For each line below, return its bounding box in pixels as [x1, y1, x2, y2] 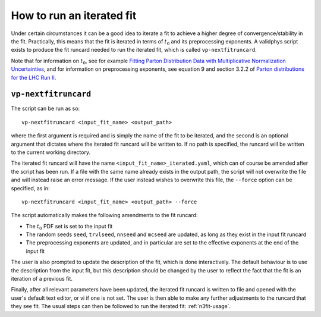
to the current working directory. [11, 149, 91, 156]
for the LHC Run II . [11, 74, 56, 81]
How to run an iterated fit [11, 9, 137, 22]
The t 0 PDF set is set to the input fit [26, 222, 113, 231]
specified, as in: [11, 184, 50, 192]
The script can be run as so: [11, 105, 80, 112]
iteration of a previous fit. [11, 275, 73, 283]
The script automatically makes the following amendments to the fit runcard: [11, 212, 198, 219]
